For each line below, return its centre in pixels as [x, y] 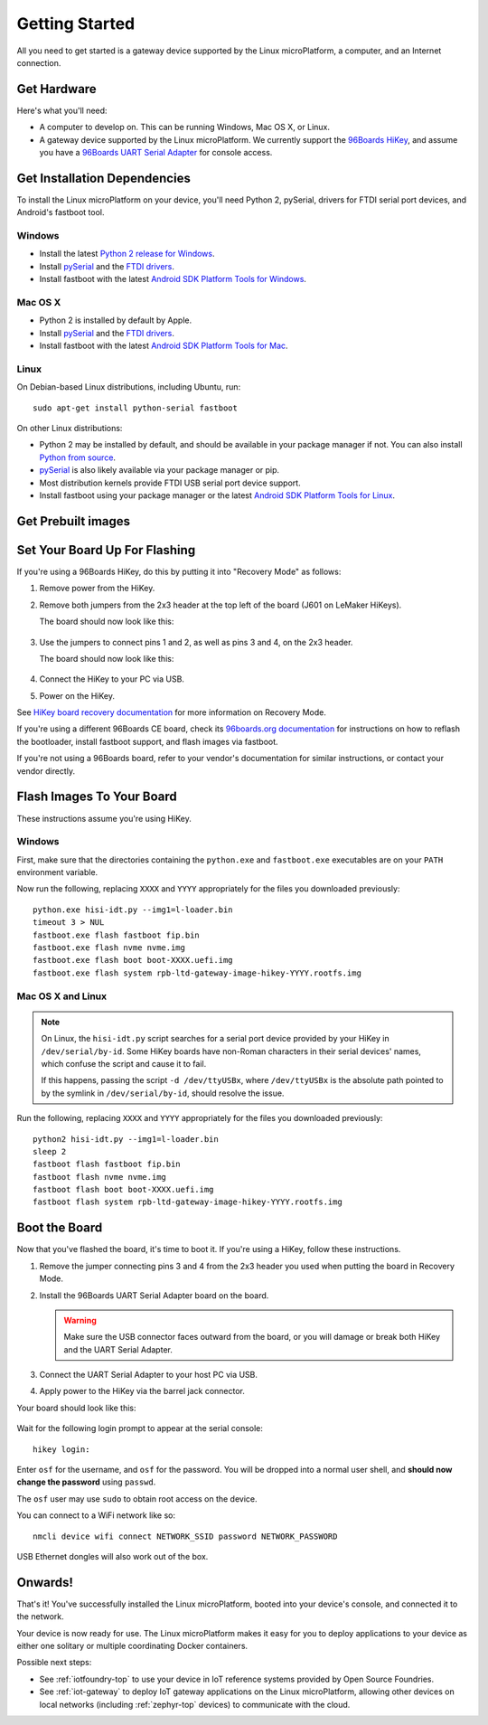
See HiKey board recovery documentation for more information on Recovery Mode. [172, 712]
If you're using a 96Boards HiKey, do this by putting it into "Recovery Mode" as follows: [179, 571]
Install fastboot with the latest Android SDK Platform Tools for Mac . [164, 346]
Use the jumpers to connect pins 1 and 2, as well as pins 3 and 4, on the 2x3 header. [196, 642]
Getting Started [76, 24]
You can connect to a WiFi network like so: [96, 1515]
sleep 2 [50, 1151]
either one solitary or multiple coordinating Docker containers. [132, 1646]
